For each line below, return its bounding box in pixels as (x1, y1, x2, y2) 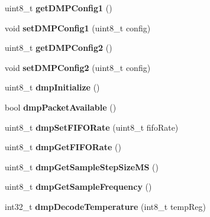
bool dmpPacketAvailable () (5, 101, 117, 113)
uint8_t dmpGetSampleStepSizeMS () (5, 160, 159, 173)
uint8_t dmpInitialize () (5, 81, 100, 93)
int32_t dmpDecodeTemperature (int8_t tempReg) (5, 200, 206, 212)
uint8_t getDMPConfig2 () (5, 41, 112, 54)
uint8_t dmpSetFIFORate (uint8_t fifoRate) (5, 121, 179, 133)
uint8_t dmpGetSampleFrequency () (5, 180, 152, 193)
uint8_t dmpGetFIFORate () (5, 141, 121, 153)
